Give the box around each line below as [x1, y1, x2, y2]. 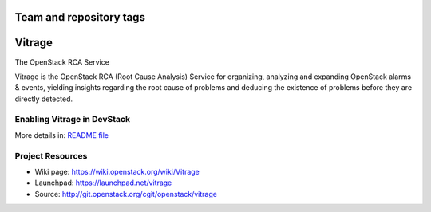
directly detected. [14, 94, 73, 104]
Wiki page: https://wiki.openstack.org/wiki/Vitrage [34, 167, 200, 176]
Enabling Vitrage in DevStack [14, 114, 131, 125]
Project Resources [14, 150, 88, 161]
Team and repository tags [14, 10, 145, 24]
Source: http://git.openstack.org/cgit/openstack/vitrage [34, 189, 217, 198]
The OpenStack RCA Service [14, 57, 109, 67]
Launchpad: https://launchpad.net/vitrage [34, 178, 172, 187]
